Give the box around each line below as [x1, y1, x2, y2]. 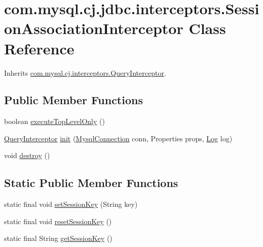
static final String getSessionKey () [4, 233, 112, 243]
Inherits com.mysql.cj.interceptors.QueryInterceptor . [4, 67, 166, 78]
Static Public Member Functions [4, 175, 178, 191]
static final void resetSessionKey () [4, 215, 112, 226]
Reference [4, 38, 74, 58]
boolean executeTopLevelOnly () [4, 116, 105, 127]
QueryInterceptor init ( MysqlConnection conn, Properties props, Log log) [4, 133, 233, 143]
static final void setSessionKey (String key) [4, 199, 138, 209]
